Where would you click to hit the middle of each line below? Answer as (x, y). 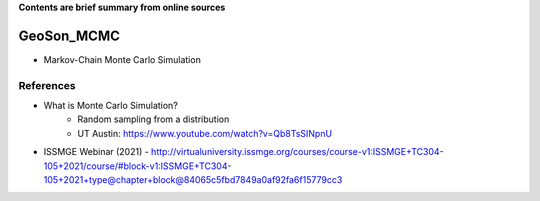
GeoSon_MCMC (69, 35)
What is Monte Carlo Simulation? (111, 106)
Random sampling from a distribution (153, 119)
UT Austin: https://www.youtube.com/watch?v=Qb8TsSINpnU (205, 133)
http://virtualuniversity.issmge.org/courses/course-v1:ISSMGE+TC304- (297, 152)
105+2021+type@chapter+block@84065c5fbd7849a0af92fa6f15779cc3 (193, 179)
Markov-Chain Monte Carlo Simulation (122, 59)
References (47, 85)
